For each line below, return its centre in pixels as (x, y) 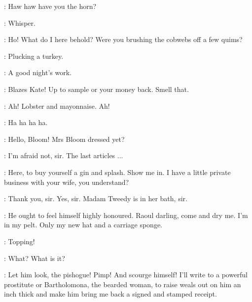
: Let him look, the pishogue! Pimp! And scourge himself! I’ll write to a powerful (126, 275)
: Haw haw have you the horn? (50, 6)
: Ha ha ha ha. (26, 122)
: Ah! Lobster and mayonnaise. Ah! (57, 106)
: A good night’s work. (38, 72)
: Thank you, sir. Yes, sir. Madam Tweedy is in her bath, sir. (96, 198)
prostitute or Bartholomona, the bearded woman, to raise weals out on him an (123, 284)
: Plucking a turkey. (34, 56)
